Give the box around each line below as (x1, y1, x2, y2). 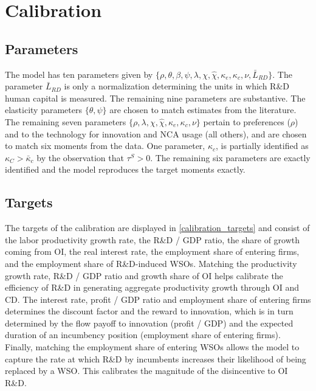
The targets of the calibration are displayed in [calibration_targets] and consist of (5, 221, 310, 234)
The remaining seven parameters (5, 115, 126, 128)
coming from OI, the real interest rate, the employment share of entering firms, (5, 245, 300, 258)
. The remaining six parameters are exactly (150, 151, 311, 164)
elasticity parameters (5, 103, 82, 116)
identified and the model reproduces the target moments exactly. (5, 163, 246, 176)
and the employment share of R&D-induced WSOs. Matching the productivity (5, 257, 297, 269)
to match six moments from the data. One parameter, (5, 139, 205, 152)
